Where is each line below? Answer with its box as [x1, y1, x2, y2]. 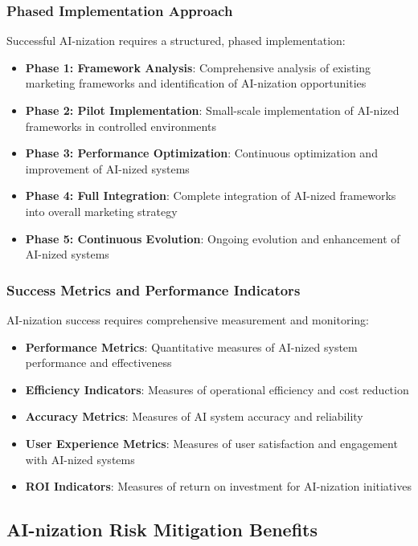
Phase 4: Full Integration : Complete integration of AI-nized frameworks [25, 187, 396, 204]
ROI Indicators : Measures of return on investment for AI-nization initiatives [25, 478, 412, 495]
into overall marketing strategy [25, 202, 178, 219]
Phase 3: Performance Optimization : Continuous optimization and [25, 145, 378, 161]
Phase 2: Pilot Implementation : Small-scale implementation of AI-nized [25, 102, 400, 118]
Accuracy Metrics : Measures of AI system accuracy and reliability [25, 408, 363, 425]
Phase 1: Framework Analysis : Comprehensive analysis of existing [25, 59, 371, 75]
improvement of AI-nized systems [25, 160, 190, 177]
